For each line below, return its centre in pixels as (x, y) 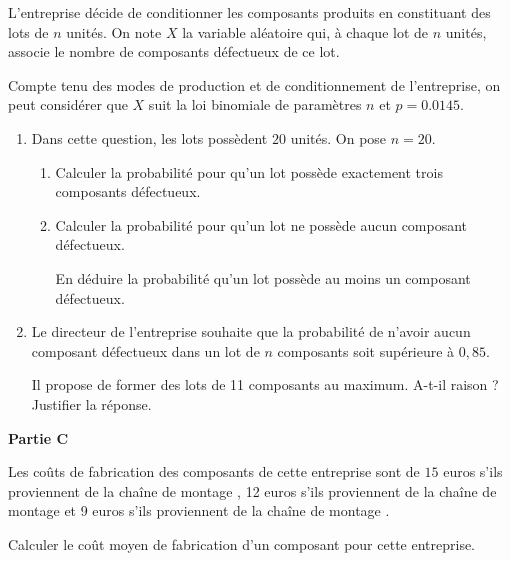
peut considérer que (68, 104)
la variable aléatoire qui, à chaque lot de (305, 31)
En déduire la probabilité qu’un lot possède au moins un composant (263, 277)
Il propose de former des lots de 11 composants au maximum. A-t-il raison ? (265, 384)
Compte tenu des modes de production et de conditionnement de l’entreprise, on (254, 84)
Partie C (38, 437)
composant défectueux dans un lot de (145, 350)
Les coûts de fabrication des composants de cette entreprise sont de (214, 471)
